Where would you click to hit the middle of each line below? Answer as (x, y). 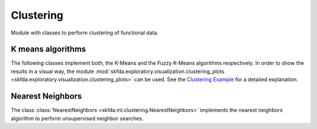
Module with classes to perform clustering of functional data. (85, 33)
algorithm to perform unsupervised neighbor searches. (77, 118)
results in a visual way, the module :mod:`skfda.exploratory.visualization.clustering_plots (117, 71)
